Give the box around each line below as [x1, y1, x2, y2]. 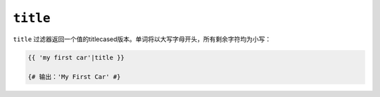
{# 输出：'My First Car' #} [27, 73, 121, 81]
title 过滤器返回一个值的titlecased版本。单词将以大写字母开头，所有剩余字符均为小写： [13, 35, 272, 43]
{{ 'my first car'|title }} [27, 53, 125, 61]
